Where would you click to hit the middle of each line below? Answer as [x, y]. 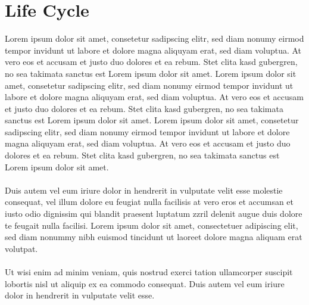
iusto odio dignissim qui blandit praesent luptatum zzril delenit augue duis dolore [154, 214]
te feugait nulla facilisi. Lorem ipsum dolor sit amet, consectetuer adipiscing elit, [152, 225]
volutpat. [21, 248]
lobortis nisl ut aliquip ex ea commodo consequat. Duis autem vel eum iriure [145, 283]
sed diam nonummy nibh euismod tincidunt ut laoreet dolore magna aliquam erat [154, 237]
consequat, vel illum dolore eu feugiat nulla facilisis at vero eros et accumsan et [149, 202]
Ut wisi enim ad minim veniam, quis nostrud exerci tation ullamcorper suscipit [149, 272]
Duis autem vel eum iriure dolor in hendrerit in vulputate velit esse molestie [144, 190]
